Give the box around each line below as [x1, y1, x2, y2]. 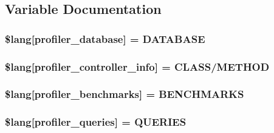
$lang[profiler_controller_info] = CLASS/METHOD [5, 59, 270, 74]
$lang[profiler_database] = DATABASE [5, 31, 205, 46]
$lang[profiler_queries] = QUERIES [5, 114, 187, 129]
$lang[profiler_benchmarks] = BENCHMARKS [5, 86, 244, 102]
